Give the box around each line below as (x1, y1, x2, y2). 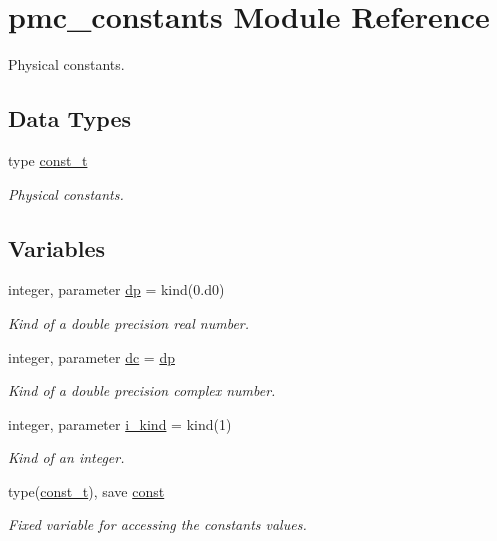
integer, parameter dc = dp (8, 346, 175, 367)
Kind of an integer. (8, 447, 125, 468)
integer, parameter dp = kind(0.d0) (8, 279, 225, 300)
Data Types (8, 103, 131, 134)
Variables (8, 232, 106, 263)
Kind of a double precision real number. (8, 312, 250, 333)
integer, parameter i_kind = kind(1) (8, 413, 232, 434)
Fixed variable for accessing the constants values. (8, 514, 307, 535)
